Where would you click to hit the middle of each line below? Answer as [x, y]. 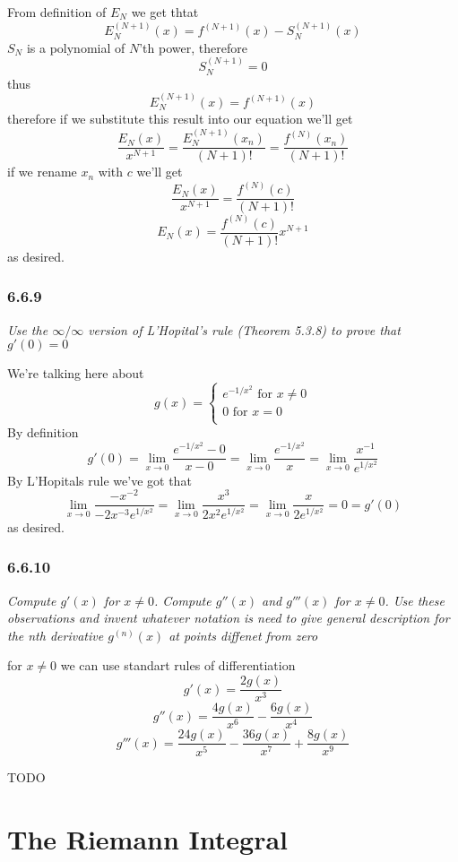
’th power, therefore [193, 47]
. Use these [415, 600]
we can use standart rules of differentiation [178, 665]
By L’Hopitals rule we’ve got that [99, 480]
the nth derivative [56, 635]
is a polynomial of [76, 47]
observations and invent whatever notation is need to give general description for [229, 618]
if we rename [42, 172]
